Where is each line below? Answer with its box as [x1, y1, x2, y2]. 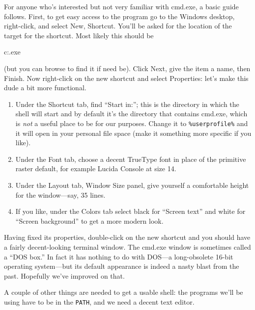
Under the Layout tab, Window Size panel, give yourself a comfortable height [15, 180, 249, 190]
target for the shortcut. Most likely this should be [4, 30, 154, 40]
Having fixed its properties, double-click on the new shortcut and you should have [4, 232, 251, 242]
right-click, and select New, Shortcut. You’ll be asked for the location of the [4, 21, 232, 31]
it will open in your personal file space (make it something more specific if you [15, 128, 252, 138]
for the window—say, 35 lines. [15, 189, 106, 200]
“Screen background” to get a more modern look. [15, 215, 164, 226]
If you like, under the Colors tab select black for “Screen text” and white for [15, 206, 246, 216]
